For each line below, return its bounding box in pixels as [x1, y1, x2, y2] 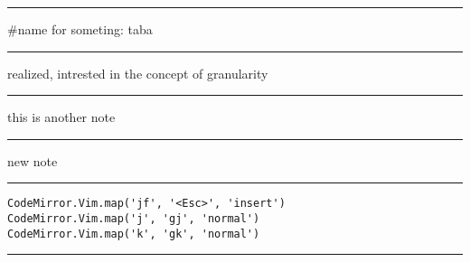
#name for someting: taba [7, 20, 153, 38]
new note [7, 151, 58, 170]
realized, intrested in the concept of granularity [7, 63, 268, 82]
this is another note [7, 108, 116, 126]
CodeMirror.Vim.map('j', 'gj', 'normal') [7, 212, 260, 226]
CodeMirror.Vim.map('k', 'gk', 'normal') [7, 227, 260, 240]
